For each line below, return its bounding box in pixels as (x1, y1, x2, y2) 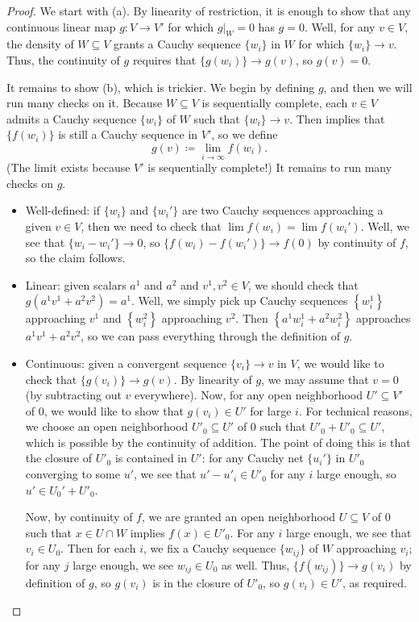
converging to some (25, 465, 120, 482)
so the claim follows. (25, 249, 126, 266)
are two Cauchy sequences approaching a (181, 202, 384, 219)
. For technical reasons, (298, 402, 413, 419)
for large (250, 402, 292, 419)
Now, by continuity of (25, 508, 133, 525)
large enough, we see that (286, 524, 412, 541)
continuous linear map (6, 18, 116, 35)
